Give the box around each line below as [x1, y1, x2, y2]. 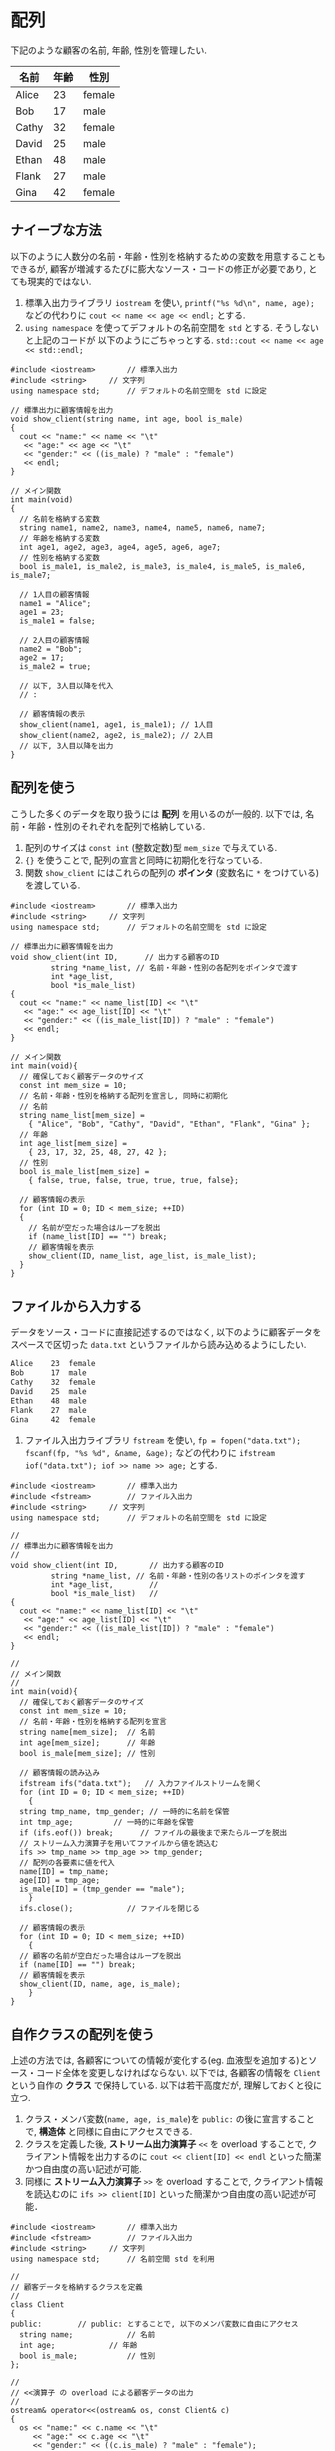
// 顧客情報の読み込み [19, 1767, 100, 1778]
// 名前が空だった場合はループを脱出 [28, 1222, 161, 1233]
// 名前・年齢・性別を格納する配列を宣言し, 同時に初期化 [19, 1091, 228, 1101]
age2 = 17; [19, 652, 65, 663]
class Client [10, 2300, 65, 2310]
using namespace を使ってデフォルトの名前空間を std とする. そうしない [24, 321, 320, 333]
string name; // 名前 [19, 2330, 156, 2340]
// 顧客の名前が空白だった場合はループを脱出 [19, 1951, 182, 1961]
